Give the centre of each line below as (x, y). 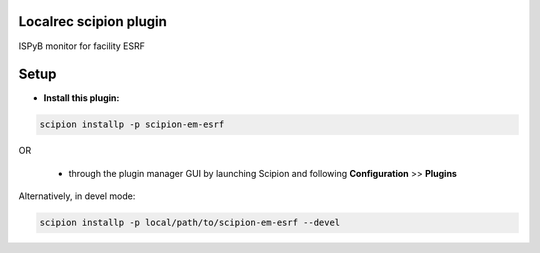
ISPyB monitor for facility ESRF (81, 46)
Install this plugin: (81, 98)
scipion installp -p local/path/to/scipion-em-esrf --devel (190, 223)
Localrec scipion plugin (92, 21)
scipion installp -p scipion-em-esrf (132, 124)
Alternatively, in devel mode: (77, 196)
